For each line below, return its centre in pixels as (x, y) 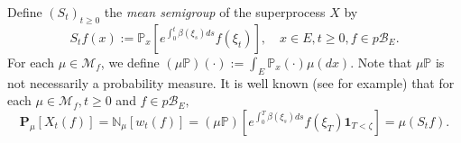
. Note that (381, 62)
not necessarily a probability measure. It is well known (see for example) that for (231, 82)
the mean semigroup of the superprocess (215, 12)
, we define (130, 62)
